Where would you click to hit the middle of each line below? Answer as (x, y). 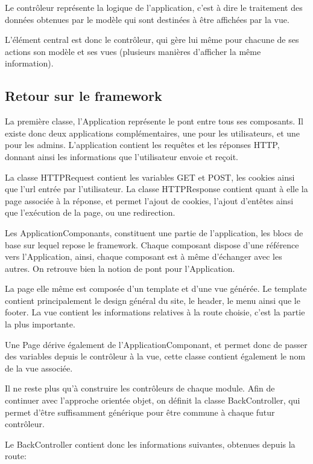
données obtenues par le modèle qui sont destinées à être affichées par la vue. (147, 19)
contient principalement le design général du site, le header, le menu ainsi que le (153, 300)
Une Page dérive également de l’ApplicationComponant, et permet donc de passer (156, 344)
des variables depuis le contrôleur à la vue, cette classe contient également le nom (155, 356)
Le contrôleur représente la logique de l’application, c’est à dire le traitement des (154, 7)
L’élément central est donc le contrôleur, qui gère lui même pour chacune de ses (152, 40)
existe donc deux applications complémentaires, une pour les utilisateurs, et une (153, 133)
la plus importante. (40, 324)
